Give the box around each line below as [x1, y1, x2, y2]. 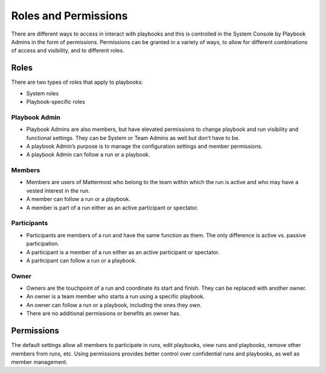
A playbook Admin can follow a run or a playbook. [26, 151, 150, 158]
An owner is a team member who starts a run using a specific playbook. [26, 293, 205, 300]
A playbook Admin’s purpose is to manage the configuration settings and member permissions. [26, 142, 263, 150]
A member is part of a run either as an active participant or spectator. [26, 204, 199, 211]
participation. [26, 240, 60, 247]
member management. [11, 358, 68, 365]
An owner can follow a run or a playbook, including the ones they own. [26, 301, 202, 308]
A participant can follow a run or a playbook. [26, 257, 137, 264]
